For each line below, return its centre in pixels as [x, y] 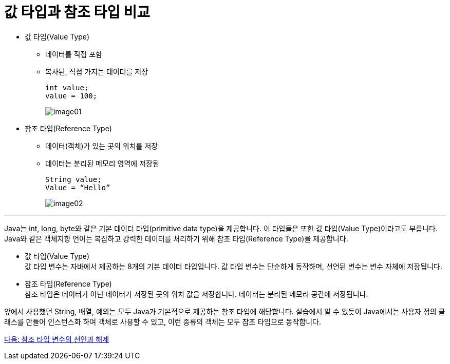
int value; [67, 87]
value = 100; [71, 96]
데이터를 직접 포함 [74, 54]
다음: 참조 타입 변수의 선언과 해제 [57, 339]
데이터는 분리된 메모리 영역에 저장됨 [102, 163]
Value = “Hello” [78, 187]
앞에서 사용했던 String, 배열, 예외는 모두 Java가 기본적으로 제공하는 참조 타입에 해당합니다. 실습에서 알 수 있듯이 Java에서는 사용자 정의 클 [225, 311]
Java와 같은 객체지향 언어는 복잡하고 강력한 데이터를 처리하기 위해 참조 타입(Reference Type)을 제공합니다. [176, 238]
